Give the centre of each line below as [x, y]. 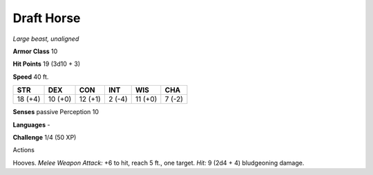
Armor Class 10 [35, 51]
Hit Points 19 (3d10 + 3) [47, 64]
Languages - [31, 125]
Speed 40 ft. [31, 77]
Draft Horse [47, 18]
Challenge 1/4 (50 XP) [45, 137]
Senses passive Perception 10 [56, 112]
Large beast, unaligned [46, 39]
